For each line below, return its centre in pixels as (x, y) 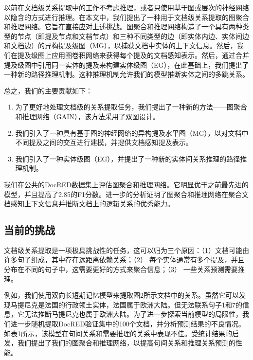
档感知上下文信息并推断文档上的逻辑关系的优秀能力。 (89, 204)
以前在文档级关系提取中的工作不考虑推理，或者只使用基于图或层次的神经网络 (126, 7)
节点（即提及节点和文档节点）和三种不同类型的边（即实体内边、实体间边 (133, 36)
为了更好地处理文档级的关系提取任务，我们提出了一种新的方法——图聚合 (131, 107)
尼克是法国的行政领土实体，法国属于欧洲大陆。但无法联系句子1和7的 (133, 304)
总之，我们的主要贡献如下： (48, 90)
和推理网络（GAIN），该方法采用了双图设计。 (87, 116)
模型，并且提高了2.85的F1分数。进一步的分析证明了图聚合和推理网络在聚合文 (126, 194)
